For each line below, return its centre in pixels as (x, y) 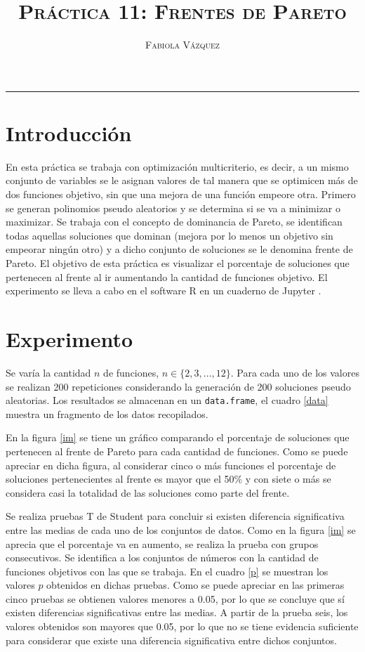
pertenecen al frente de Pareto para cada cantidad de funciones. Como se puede (177, 451)
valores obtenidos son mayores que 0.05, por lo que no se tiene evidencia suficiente (182, 626)
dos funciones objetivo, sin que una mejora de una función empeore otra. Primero (181, 194)
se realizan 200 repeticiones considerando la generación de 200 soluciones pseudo (178, 386)
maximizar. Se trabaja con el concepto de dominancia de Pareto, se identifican (174, 222)
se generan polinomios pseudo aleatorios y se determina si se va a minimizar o (173, 208)
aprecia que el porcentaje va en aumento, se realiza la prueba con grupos (162, 543)
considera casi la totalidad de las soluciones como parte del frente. (148, 492)
